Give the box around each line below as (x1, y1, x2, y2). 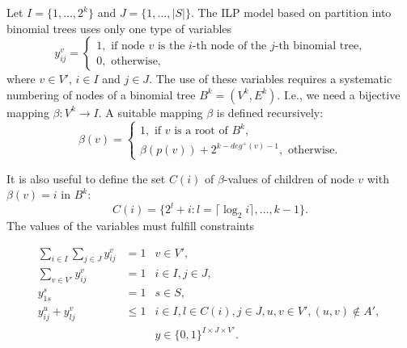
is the (157, 40, 185, 52)
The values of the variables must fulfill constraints (6, 216, 255, 233)
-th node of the (192, 40, 267, 52)
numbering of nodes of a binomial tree (6, 86, 196, 103)
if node (111, 40, 145, 52)
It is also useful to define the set (6, 170, 166, 187)
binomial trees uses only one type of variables (6, 19, 232, 36)
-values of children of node (223, 170, 354, 187)
